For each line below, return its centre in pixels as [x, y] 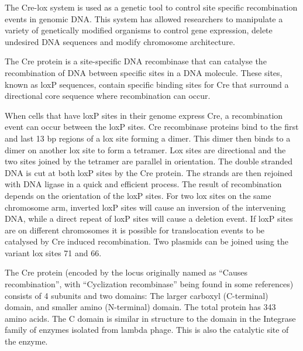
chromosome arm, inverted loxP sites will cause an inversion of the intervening [145, 207]
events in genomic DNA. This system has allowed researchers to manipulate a [144, 18]
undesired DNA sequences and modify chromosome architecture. [120, 41]
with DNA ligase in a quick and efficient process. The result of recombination [143, 184]
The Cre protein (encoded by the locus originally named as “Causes [126, 272]
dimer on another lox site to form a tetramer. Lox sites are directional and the [145, 149]
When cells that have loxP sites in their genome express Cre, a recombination [144, 115]
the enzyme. [26, 341]
